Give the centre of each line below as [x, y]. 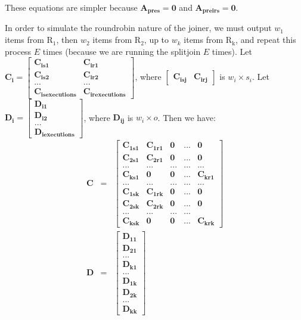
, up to [156, 40]
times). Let [232, 51]
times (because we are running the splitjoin [122, 51]
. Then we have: [187, 117]
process [18, 51]
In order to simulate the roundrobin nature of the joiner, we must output [138, 28]
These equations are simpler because [71, 7]
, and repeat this [266, 40]
